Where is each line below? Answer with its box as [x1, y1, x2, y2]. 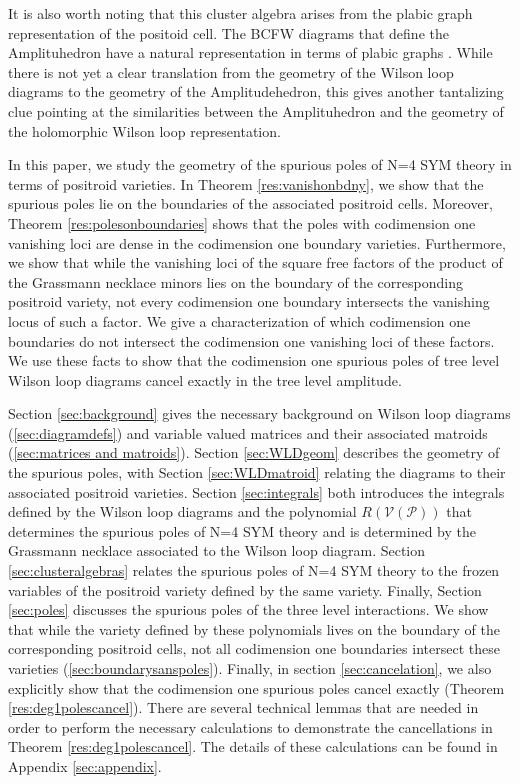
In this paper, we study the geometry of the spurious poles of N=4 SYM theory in [8, 154, 512, 175]
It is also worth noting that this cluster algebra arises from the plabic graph [8, 3, 473, 23]
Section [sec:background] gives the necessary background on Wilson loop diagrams [8, 403, 511, 424]
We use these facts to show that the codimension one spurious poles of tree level [8, 350, 500, 371]
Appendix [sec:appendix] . [8, 755, 162, 776]
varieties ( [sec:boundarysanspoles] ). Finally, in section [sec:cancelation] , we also [8, 658, 492, 678]
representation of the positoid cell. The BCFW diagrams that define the [8, 22, 449, 43]
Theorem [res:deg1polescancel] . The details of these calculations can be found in [8, 736, 498, 757]
